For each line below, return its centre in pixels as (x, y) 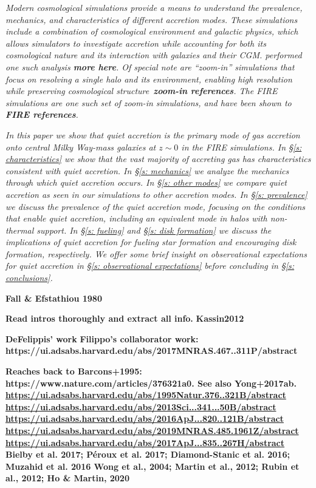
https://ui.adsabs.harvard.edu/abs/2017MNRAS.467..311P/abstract (152, 351)
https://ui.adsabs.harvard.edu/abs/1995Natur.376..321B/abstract (146, 395)
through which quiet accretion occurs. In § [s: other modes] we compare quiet (146, 182)
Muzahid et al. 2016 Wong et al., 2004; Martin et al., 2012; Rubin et (153, 466)
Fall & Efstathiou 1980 (54, 298)
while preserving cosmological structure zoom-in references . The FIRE (142, 91)
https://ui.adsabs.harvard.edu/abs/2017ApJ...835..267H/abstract (145, 442)
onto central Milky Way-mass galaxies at (81, 147)
